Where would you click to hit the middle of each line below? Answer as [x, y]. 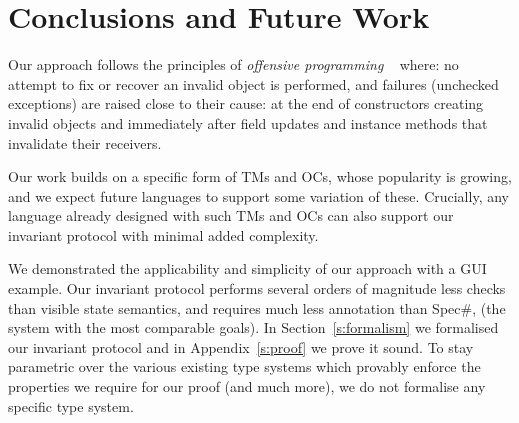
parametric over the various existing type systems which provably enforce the [244, 366]
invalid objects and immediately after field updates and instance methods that [248, 122]
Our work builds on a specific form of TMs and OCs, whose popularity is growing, [260, 176]
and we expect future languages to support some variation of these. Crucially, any [258, 195]
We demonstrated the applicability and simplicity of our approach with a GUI [247, 268]
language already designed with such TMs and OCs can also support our [231, 215]
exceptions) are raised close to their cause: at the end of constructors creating [246, 103]
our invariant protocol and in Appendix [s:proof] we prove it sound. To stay [241, 346]
